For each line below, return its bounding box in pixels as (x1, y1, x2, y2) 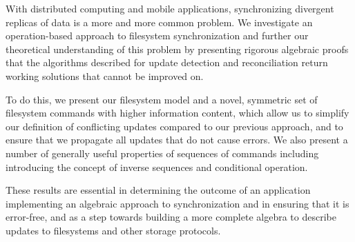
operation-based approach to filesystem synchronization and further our (6, 28, 309, 43)
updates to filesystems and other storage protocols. (6, 223, 221, 237)
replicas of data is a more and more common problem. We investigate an (6, 14, 313, 29)
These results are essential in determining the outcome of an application (6, 183, 311, 197)
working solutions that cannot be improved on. (6, 68, 204, 83)
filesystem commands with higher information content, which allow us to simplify (6, 105, 349, 120)
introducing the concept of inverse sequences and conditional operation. (6, 159, 308, 174)
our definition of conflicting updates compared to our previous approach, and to (6, 119, 343, 133)
